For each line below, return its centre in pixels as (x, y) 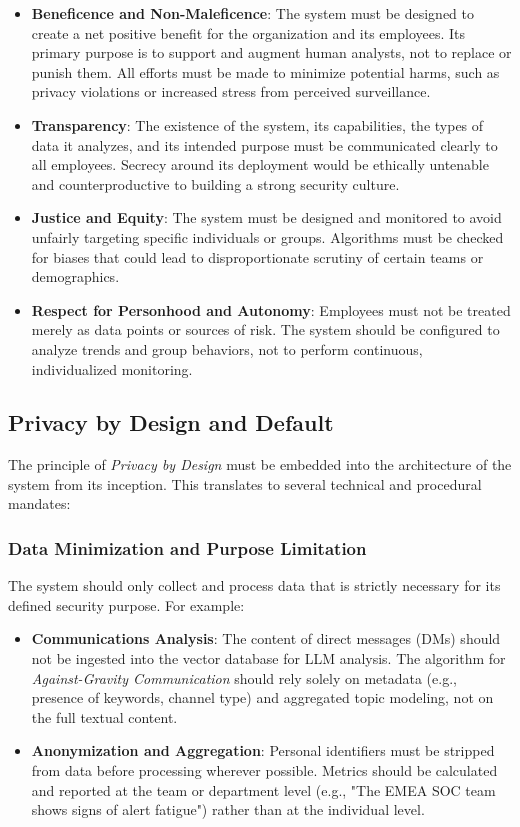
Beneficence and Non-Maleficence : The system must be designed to (252, 13)
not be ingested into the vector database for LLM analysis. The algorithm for (268, 658)
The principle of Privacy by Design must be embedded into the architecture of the (260, 464)
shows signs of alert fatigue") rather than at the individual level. (228, 809)
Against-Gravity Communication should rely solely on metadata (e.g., (244, 677)
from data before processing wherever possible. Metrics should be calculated (264, 770)
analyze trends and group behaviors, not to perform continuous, (227, 348)
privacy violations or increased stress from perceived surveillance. (231, 91)
